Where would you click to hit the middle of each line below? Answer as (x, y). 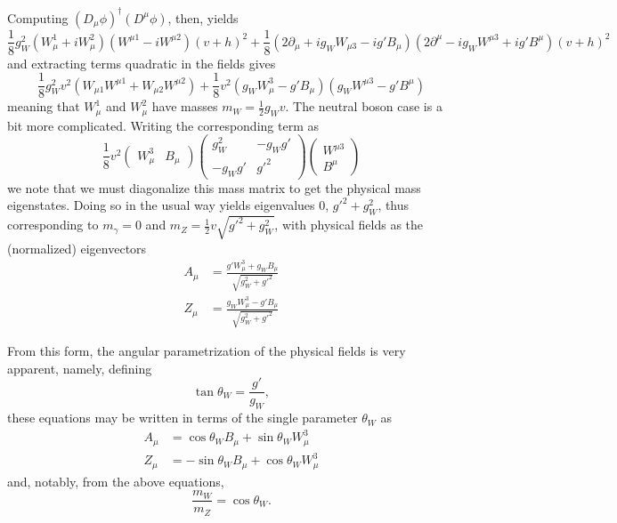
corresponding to (53, 225)
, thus (394, 205)
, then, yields (203, 17)
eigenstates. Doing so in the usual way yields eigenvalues (161, 205)
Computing (38, 17)
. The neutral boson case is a (364, 106)
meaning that (44, 106)
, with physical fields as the (349, 225)
